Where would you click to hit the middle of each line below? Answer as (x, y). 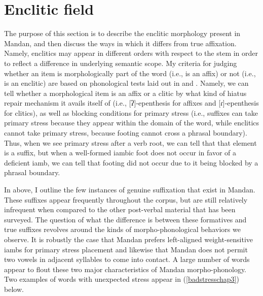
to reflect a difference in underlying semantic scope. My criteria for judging (121, 63)
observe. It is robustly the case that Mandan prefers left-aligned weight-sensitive (129, 239)
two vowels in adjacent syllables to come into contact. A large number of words (127, 259)
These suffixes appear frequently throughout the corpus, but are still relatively (126, 199)
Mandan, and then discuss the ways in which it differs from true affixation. (120, 43)
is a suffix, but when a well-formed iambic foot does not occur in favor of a (120, 153)
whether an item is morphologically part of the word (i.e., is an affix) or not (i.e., (130, 73)
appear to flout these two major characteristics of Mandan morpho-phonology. (125, 269)
